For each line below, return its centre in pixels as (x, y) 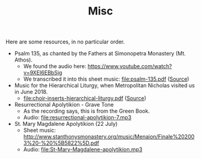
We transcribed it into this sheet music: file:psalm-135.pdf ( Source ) (106, 79)
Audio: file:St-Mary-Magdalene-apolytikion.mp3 (83, 149)
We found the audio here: (55, 66)
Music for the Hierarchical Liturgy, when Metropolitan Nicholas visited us (104, 86)
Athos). (23, 60)
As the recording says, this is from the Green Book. (86, 111)
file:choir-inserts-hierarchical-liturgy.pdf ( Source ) (85, 98)
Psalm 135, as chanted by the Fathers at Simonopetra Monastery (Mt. (100, 54)
